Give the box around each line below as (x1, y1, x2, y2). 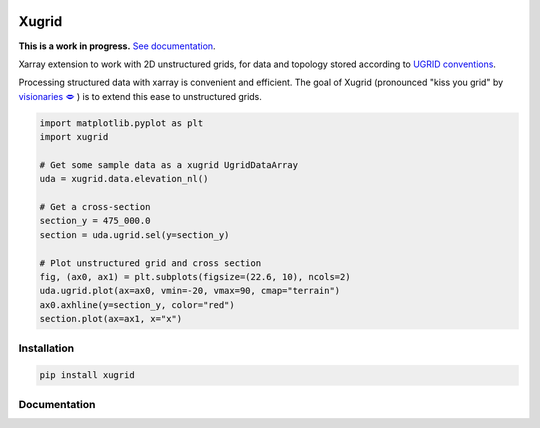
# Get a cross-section (39, 201, 151, 213)
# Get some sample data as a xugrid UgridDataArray (39, 159, 299, 170)
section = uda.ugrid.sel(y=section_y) (39, 229, 230, 240)
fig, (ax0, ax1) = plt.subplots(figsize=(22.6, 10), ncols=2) (39, 271, 351, 282)
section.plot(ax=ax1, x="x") (39, 313, 183, 325)
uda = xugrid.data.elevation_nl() (39, 173, 209, 185)
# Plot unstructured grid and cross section (39, 257, 262, 269)
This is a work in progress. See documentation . (18, 40, 216, 52)
